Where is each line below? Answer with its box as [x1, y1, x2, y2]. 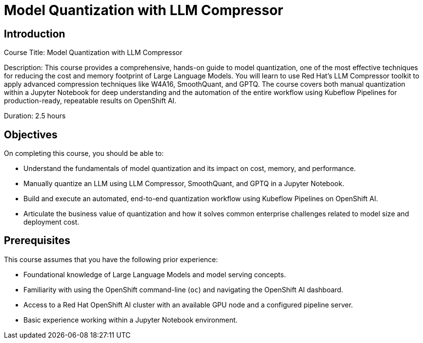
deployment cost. [23, 218, 80, 227]
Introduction [4, 27, 65, 40]
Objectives [4, 128, 58, 141]
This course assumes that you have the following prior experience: [4, 255, 218, 264]
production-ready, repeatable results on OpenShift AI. [4, 96, 177, 105]
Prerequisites [4, 234, 70, 247]
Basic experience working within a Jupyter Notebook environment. [23, 315, 238, 324]
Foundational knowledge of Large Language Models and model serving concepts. [23, 270, 286, 279]
